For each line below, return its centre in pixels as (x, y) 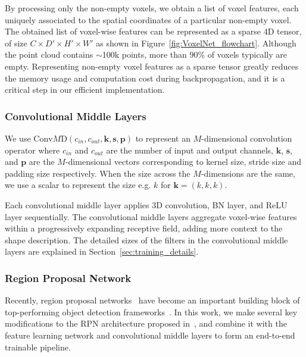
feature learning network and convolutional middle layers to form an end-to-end (150, 335)
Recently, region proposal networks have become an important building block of (152, 300)
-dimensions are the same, (248, 173)
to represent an (163, 138)
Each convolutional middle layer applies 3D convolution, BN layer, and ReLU (146, 204)
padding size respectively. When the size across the (98, 173)
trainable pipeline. (38, 347)
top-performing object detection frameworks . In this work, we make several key (151, 311)
